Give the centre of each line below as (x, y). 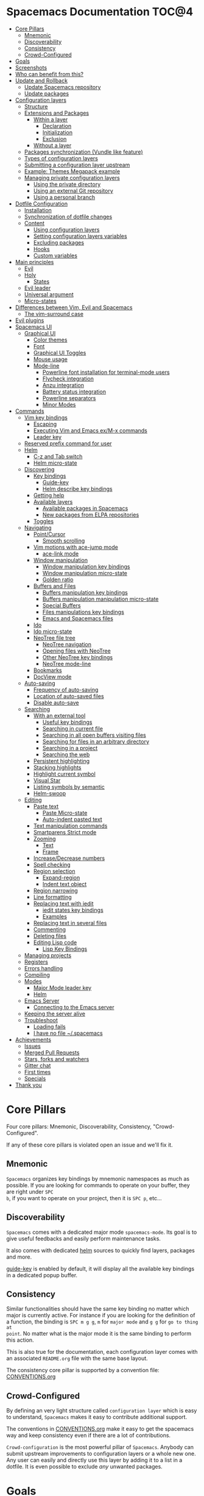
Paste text (46, 806)
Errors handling (44, 968)
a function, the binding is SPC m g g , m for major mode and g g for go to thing (102, 1322)
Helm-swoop (50, 793)
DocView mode (52, 676)
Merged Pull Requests (52, 1052)
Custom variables (55, 256)
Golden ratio (58, 579)
